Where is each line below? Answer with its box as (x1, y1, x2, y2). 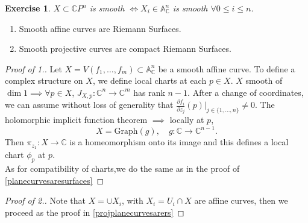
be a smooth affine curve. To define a (158, 62, 295, 75)
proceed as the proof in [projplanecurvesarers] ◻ (5, 206, 184, 218)
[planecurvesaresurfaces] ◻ (5, 174, 104, 186)
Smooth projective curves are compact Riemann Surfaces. (19, 42, 231, 55)
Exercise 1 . (5, 2, 51, 14)
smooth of (245, 74, 283, 87)
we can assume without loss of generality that (5, 98, 174, 111)
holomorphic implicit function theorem (5, 113, 148, 126)
